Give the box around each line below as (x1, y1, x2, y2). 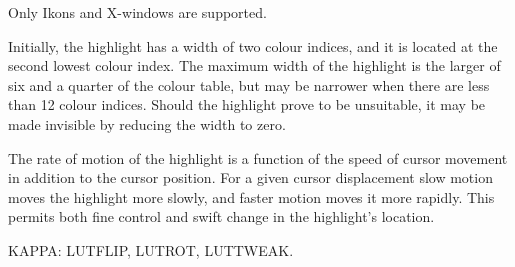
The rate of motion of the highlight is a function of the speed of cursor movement (8, 147, 508, 168)
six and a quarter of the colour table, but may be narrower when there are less (8, 74, 490, 95)
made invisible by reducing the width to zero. (8, 113, 286, 134)
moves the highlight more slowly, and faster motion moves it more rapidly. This (8, 186, 495, 207)
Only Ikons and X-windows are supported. (8, 2, 267, 22)
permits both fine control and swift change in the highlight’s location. (8, 206, 435, 227)
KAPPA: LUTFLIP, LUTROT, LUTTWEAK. (8, 239, 294, 260)
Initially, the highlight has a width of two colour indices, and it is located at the (8, 35, 498, 56)
